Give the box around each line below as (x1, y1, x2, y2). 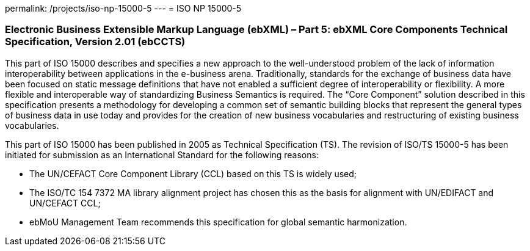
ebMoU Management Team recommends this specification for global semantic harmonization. (29, 216, 407, 227)
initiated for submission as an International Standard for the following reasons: (5, 149, 319, 160)
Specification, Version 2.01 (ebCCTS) (5, 35, 186, 48)
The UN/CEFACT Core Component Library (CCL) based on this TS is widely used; (29, 168, 357, 179)
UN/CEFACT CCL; (29, 197, 101, 208)
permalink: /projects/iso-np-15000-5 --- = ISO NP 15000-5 (5, 3, 242, 13)
